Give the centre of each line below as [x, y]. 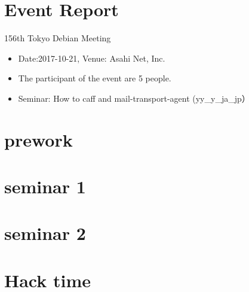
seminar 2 [45, 233]
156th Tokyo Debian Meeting [58, 38]
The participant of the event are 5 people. [95, 78]
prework [39, 139]
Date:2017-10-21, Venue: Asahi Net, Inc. [92, 58]
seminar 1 [45, 186]
